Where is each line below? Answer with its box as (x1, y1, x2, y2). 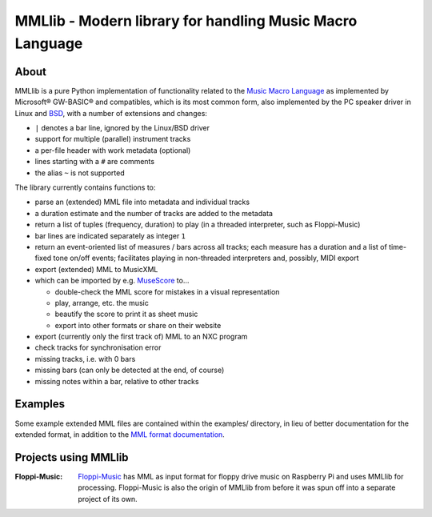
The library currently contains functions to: (14, 182, 156, 192)
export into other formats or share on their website (54, 320, 222, 330)
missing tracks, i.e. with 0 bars (34, 354, 136, 363)
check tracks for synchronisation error (34, 343, 162, 352)
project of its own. (78, 494, 138, 503)
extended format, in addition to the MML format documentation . (14, 429, 226, 439)
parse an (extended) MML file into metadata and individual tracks (34, 197, 250, 207)
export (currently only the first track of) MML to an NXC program (34, 332, 248, 342)
